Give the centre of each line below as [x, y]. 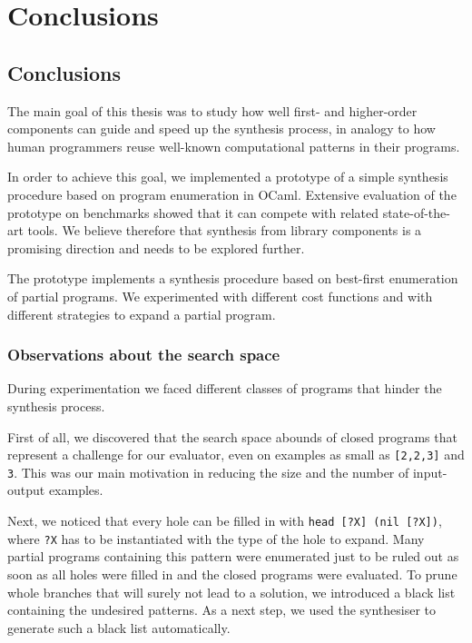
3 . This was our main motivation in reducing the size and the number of [208, 472]
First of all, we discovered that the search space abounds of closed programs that [232, 436]
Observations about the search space [144, 355]
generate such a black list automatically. [119, 627]
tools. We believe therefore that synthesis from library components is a [225, 230]
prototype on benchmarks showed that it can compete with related [193, 212]
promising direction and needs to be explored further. [156, 247]
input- [430, 472]
